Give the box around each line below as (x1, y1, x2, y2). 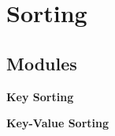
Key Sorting (6, 88, 74, 104)
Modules (6, 51, 77, 75)
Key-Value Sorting (6, 115, 109, 131)
